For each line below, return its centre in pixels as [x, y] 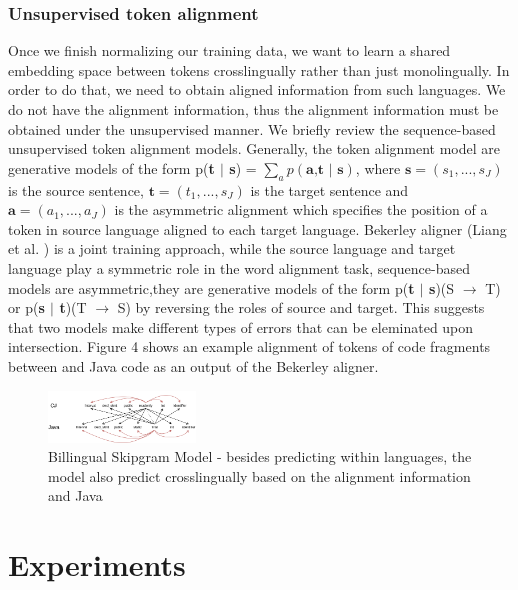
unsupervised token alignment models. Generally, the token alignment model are [254, 148]
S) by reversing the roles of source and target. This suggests [301, 307]
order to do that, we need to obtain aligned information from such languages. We [257, 89]
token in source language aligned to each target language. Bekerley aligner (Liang [257, 228]
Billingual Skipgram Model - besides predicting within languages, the [260, 456]
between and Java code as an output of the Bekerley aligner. [193, 365]
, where [378, 167]
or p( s [26, 307]
